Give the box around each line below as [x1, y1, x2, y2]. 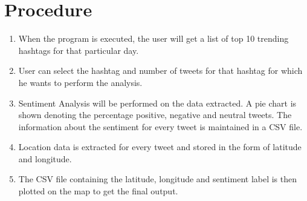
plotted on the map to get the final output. [18, 185, 178, 197]
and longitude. [18, 152, 72, 165]
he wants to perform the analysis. [18, 76, 143, 88]
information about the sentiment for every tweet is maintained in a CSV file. [18, 120, 303, 133]
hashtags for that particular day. [18, 44, 139, 56]
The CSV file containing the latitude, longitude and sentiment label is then [18, 173, 297, 185]
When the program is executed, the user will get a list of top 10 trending [18, 32, 289, 45]
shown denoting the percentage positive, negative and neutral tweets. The [18, 108, 292, 121]
